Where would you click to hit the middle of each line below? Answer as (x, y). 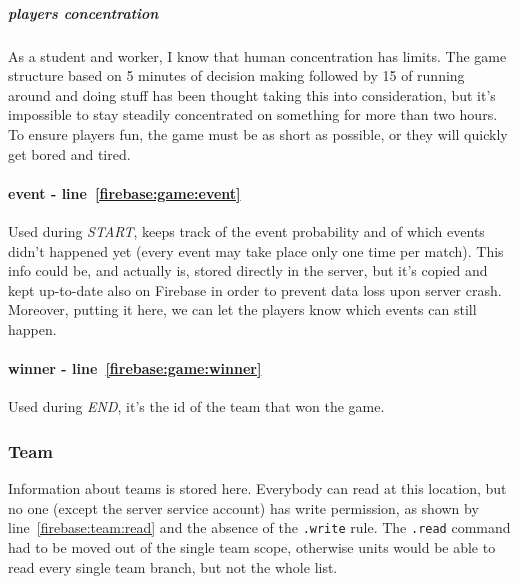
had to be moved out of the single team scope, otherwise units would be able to (252, 546)
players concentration (83, 12)
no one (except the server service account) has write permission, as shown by (243, 507)
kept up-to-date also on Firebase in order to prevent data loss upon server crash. (255, 289)
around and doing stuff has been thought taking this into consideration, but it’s (252, 94)
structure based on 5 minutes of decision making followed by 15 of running (236, 75)
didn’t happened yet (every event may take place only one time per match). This (256, 250)
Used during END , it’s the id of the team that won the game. (196, 406)
